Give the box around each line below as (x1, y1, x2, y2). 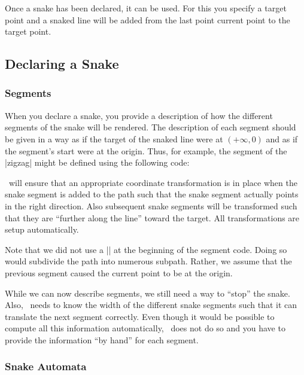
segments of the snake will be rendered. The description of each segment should (5, 121, 296, 133)
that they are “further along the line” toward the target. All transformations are (5, 211, 300, 224)
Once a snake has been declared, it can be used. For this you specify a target (5, 2, 287, 14)
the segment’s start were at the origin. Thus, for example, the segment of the (5, 144, 287, 157)
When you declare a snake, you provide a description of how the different (5, 109, 273, 121)
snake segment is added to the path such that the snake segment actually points (5, 188, 299, 200)
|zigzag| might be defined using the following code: (5, 156, 190, 169)
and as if (266, 132, 298, 145)
